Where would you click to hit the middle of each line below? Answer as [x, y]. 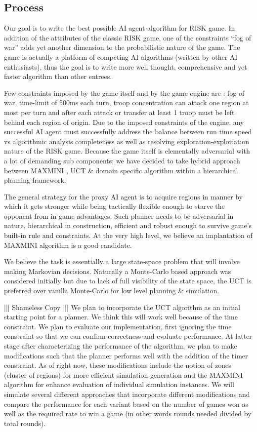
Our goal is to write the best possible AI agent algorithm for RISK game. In [120, 28]
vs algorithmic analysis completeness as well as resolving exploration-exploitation [127, 141]
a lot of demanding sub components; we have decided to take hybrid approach [122, 160]
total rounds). [25, 423]
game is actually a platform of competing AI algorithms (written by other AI [121, 57]
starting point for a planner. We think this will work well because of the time [121, 317]
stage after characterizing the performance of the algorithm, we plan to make [121, 346]
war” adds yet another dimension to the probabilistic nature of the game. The [122, 47]
